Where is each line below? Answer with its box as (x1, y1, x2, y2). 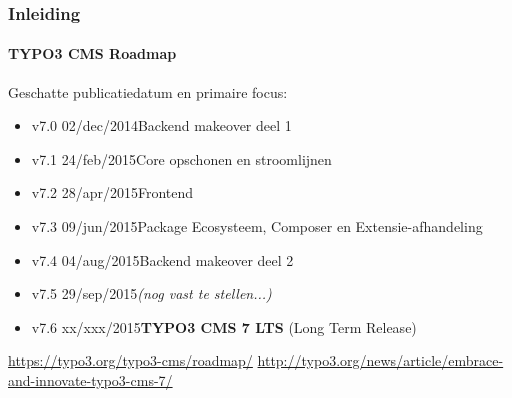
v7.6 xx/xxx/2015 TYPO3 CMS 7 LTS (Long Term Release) (31, 316, 417, 337)
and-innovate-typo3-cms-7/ (8, 369, 173, 390)
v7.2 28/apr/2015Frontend (31, 182, 194, 203)
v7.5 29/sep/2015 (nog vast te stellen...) (31, 283, 272, 304)
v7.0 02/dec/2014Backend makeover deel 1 (31, 115, 292, 136)
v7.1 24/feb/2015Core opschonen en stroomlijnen (31, 148, 332, 169)
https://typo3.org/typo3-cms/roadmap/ (8, 350, 253, 371)
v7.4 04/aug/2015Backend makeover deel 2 (31, 249, 294, 270)
